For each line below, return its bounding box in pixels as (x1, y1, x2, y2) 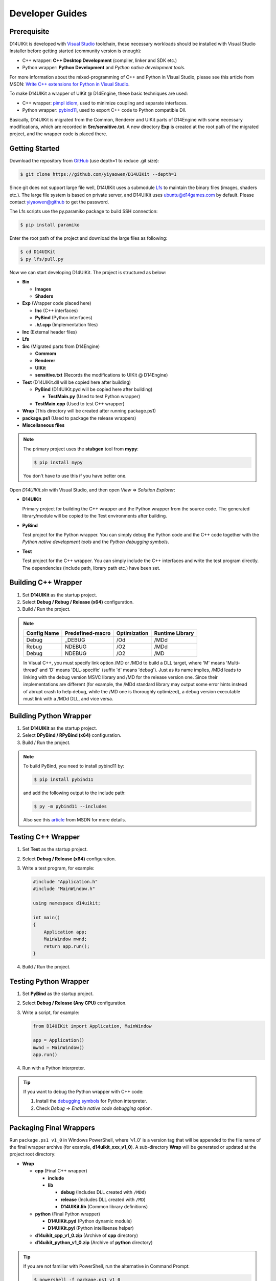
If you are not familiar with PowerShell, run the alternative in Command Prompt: (23, 1263, 190, 1269)
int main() (33, 915, 60, 921)
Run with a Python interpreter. (22, 1065, 85, 1071)
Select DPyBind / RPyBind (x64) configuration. (22, 732, 122, 738)
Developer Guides (9, 8, 87, 19)
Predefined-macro (64, 630, 111, 637)
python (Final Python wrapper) (35, 1211, 101, 1217)
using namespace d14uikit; (33, 900, 101, 906)
